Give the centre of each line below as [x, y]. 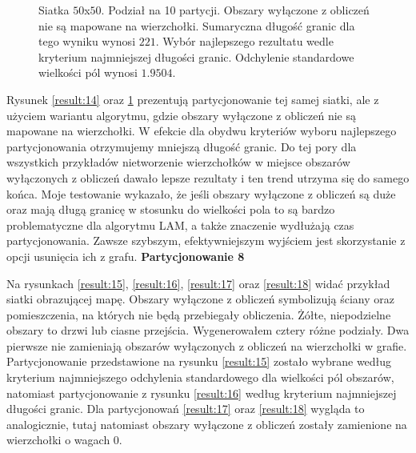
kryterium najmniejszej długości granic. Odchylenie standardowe [196, 56]
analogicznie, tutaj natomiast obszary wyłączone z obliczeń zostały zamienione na [207, 424]
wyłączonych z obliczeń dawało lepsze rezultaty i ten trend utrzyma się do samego [208, 177]
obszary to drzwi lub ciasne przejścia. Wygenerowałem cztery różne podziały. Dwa [208, 330]
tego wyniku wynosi [87, 41]
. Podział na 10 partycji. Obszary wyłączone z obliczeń [235, 10]
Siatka [54, 10]
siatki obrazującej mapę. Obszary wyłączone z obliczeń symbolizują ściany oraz [200, 299]
